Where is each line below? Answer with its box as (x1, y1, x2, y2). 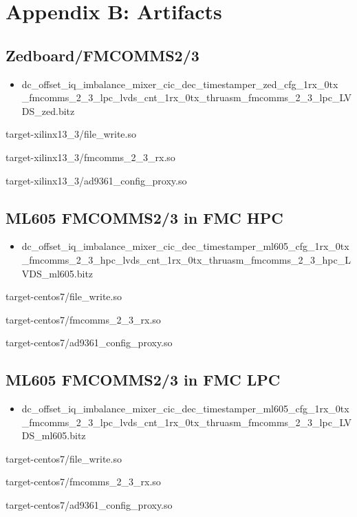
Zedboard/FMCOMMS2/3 (6, 44, 199, 65)
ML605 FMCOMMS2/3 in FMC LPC (6, 369, 281, 390)
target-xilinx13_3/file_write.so (6, 127, 136, 141)
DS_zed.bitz (21, 103, 75, 118)
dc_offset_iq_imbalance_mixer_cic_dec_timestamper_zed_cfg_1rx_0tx (21, 76, 338, 91)
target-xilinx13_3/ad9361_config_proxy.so (6, 173, 187, 187)
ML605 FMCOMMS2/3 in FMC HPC (6, 207, 283, 228)
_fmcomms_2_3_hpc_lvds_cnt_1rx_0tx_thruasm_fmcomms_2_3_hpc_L (21, 252, 351, 266)
